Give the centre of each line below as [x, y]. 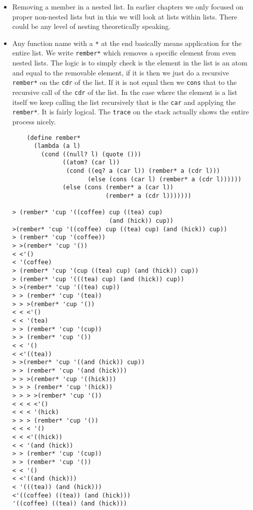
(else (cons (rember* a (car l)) [118, 188]
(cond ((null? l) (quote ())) [91, 154]
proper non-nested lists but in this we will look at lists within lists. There [125, 16]
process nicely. [34, 121]
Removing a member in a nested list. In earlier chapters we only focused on [128, 6]
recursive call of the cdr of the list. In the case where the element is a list [125, 92]
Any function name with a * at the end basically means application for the [127, 43]
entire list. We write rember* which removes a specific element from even [124, 53]
